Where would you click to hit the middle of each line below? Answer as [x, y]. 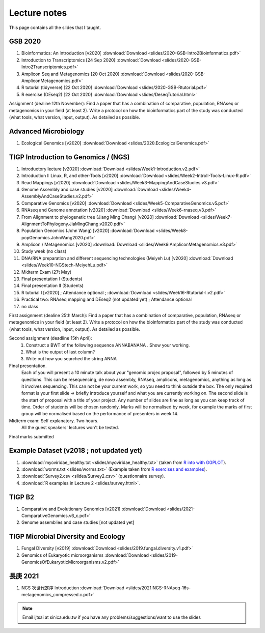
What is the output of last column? [60, 352]
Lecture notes [38, 13]
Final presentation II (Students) [53, 286]
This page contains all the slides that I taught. [55, 28]
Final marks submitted [31, 436]
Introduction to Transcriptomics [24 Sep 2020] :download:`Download [91, 60]
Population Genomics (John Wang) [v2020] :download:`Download [88, 230]
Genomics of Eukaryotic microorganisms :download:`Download [85, 555]
